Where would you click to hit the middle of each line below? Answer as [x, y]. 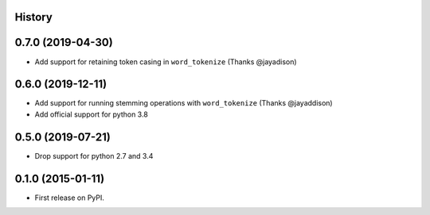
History [34, 17]
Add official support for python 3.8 [92, 114]
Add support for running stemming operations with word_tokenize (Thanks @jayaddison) [184, 103]
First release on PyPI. [70, 198]
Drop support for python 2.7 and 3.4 [94, 155]
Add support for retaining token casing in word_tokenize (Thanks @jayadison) [166, 61]
